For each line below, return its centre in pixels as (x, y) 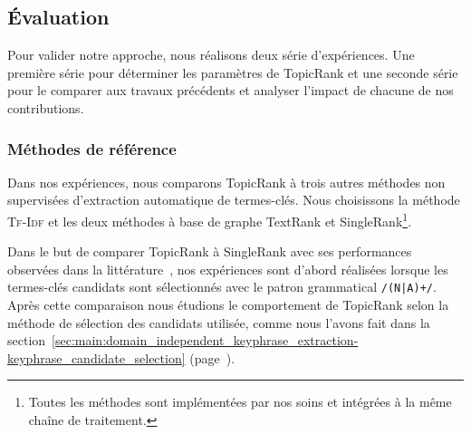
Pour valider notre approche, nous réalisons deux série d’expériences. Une (211, 55)
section (27, 340)
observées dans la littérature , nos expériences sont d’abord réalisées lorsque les (228, 269)
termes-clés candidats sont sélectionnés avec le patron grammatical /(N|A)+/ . (222, 287)
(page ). (212, 357)
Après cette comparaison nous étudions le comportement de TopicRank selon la (228, 305)
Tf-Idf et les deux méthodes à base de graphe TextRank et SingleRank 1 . (210, 219)
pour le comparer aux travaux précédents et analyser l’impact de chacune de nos (231, 90)
